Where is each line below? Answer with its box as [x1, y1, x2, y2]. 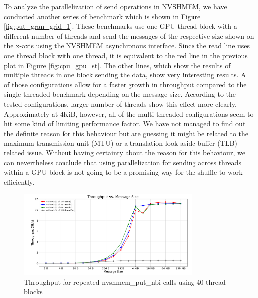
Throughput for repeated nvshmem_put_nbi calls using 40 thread [24, 276, 226, 287]
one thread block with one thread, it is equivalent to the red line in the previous [4, 50, 248, 60]
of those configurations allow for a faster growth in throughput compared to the [4, 79, 247, 89]
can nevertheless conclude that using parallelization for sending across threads [4, 157, 241, 167]
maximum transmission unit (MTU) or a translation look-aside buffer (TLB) [4, 138, 237, 148]
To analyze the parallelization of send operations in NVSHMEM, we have [4, 1, 227, 11]
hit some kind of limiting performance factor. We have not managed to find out [4, 118, 246, 129]
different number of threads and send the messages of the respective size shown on [4, 30, 254, 41]
